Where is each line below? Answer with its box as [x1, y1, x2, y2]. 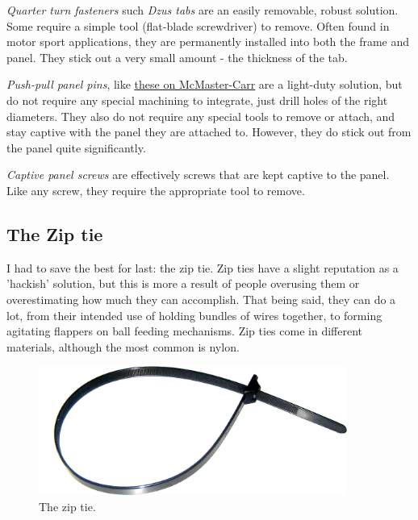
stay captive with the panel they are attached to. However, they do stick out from [6, 123, 412, 140]
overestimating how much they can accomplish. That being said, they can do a [6, 290, 396, 307]
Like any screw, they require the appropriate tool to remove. [6, 181, 305, 198]
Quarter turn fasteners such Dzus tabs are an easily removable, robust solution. [6, 2, 399, 18]
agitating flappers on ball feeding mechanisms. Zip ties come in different [6, 322, 362, 339]
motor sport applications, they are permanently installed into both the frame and [6, 33, 410, 50]
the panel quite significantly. [6, 139, 146, 156]
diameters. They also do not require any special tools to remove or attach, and [6, 107, 395, 124]
